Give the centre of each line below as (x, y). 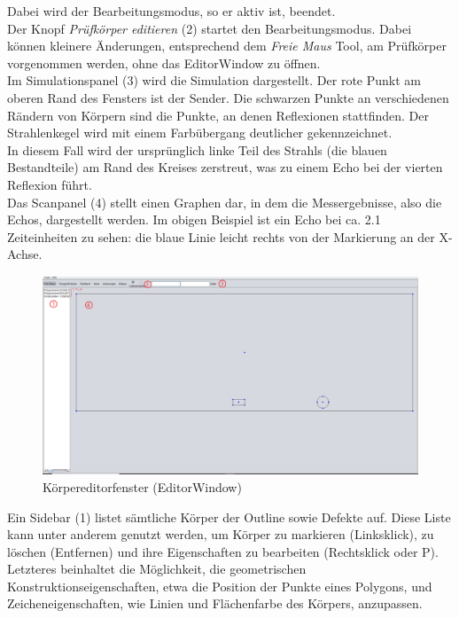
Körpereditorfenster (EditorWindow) (142, 486)
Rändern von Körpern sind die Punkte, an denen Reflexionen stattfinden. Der (218, 115)
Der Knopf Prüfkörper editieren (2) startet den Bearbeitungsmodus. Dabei (210, 28)
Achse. (25, 254)
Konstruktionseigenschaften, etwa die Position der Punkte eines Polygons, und (220, 586)
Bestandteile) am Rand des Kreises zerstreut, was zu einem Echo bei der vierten (225, 167)
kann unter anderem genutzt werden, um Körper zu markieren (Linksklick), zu (221, 534)
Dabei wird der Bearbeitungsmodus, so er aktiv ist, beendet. (171, 11)
